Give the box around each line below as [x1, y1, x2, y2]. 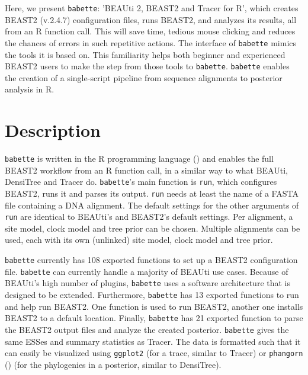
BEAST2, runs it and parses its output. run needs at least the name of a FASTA [5, 187, 299, 199]
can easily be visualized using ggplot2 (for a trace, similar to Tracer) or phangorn [5, 347, 303, 359]
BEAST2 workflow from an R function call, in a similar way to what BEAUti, [5, 164, 288, 176]
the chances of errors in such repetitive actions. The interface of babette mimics [5, 36, 297, 49]
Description [5, 118, 101, 142]
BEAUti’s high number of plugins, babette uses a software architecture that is [5, 277, 291, 289]
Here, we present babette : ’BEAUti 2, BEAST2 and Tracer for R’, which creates [5, 2, 299, 14]
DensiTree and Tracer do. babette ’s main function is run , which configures [5, 175, 277, 188]
